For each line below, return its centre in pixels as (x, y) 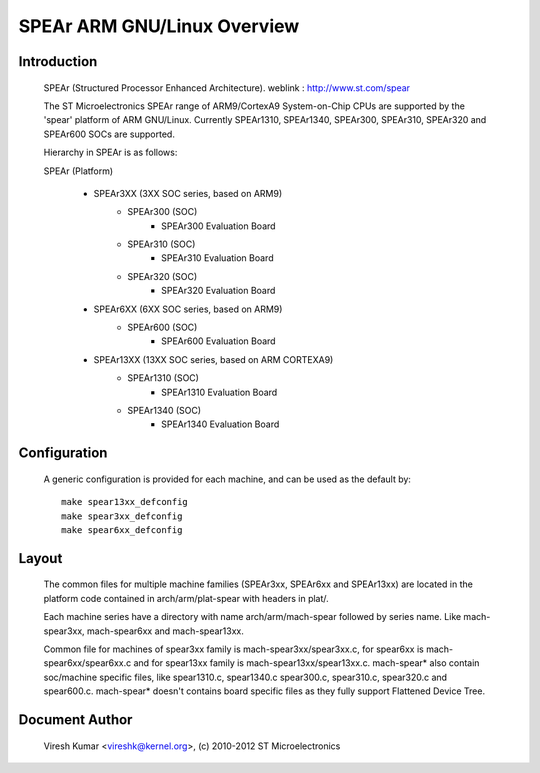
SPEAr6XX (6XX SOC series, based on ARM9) (188, 309)
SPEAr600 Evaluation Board (218, 341)
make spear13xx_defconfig (125, 502)
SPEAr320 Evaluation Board (218, 291)
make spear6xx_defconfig (122, 529)
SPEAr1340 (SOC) (164, 410)
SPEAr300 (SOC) (162, 212)
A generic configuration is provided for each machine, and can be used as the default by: (227, 479)
